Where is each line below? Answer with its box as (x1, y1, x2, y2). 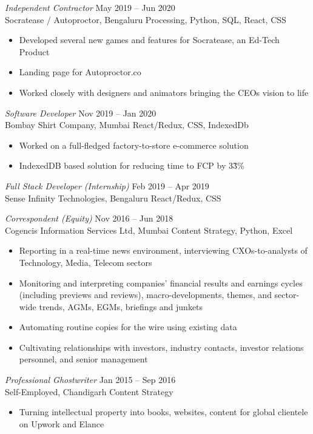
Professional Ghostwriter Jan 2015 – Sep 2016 (5, 373, 176, 386)
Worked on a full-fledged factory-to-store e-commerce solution (19, 138, 249, 151)
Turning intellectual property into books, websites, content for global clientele (19, 405, 308, 418)
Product (19, 45, 50, 58)
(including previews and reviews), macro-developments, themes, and (19, 288, 272, 301)
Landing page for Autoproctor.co (19, 66, 141, 78)
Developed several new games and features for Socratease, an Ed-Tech (19, 33, 280, 46)
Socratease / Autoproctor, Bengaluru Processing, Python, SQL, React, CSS (5, 13, 286, 25)
